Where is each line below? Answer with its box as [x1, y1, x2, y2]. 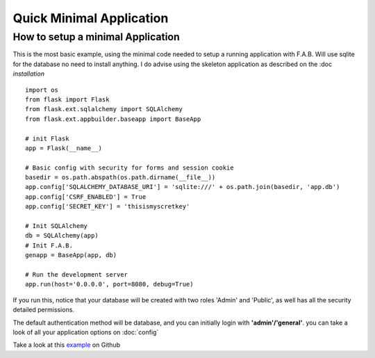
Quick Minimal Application [12, 10, 169, 26]
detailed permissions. [12, 306, 74, 314]
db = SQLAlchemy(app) [25, 231, 99, 240]
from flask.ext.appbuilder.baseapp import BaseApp [25, 115, 201, 123]
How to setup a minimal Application [12, 31, 180, 43]
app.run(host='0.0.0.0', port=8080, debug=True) [25, 280, 194, 288]
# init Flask [25, 134, 69, 143]
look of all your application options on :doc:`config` [12, 327, 159, 336]
